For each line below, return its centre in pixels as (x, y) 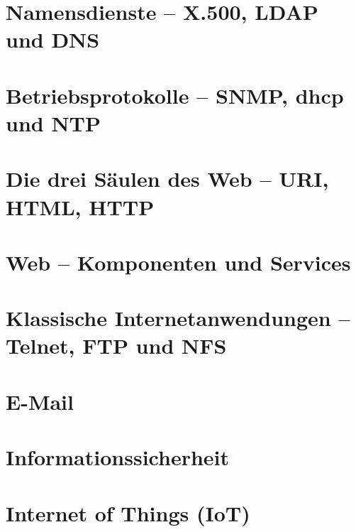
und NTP (54, 123)
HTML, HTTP (80, 206)
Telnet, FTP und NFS (116, 346)
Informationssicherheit (118, 457)
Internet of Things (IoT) (128, 512)
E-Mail (40, 401)
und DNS (53, 39)
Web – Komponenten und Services (178, 262)
